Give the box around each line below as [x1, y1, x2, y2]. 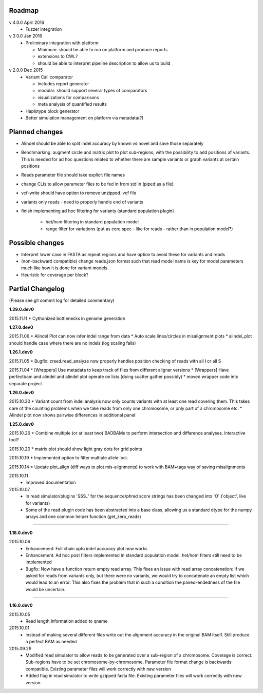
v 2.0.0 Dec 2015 [9, 67, 43, 73]
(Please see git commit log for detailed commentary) [9, 297, 114, 303]
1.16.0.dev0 [9, 602, 33, 608]
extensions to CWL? [38, 54, 78, 59]
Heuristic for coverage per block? [21, 272, 89, 277]
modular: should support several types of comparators [38, 88, 148, 94]
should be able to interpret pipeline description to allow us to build [38, 60, 170, 66]
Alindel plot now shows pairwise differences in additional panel [9, 412, 136, 418]
